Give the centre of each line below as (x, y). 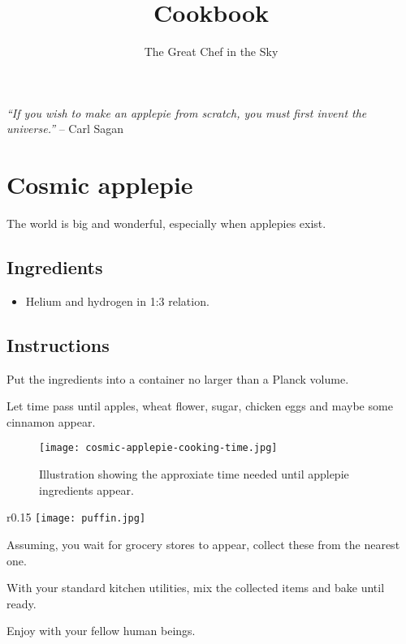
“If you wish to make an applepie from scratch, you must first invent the (187, 112)
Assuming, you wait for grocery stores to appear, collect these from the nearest (203, 544)
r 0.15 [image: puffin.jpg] (76, 517)
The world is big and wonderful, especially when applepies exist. (166, 223)
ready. (22, 603)
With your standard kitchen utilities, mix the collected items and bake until (196, 588)
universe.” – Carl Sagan (65, 129)
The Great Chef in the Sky (211, 52)
